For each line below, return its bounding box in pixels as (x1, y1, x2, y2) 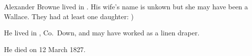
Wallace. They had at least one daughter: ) (4, 11, 134, 21)
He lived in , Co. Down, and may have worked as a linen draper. (4, 28, 200, 38)
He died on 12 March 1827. (4, 44, 86, 54)
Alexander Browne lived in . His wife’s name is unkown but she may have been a (4, 1, 248, 11)
